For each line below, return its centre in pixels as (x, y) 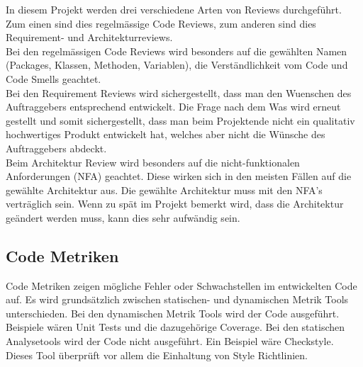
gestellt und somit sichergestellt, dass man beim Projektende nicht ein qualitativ (180, 120)
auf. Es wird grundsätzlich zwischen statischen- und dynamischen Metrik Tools (177, 299)
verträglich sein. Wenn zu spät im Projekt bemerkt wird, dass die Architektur (175, 204)
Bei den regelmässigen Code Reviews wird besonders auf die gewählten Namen (177, 51)
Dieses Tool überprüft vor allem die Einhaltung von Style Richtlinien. (157, 355)
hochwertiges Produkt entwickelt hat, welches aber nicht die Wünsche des (166, 134)
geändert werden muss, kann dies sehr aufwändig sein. (123, 217)
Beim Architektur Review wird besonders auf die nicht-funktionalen (153, 162)
